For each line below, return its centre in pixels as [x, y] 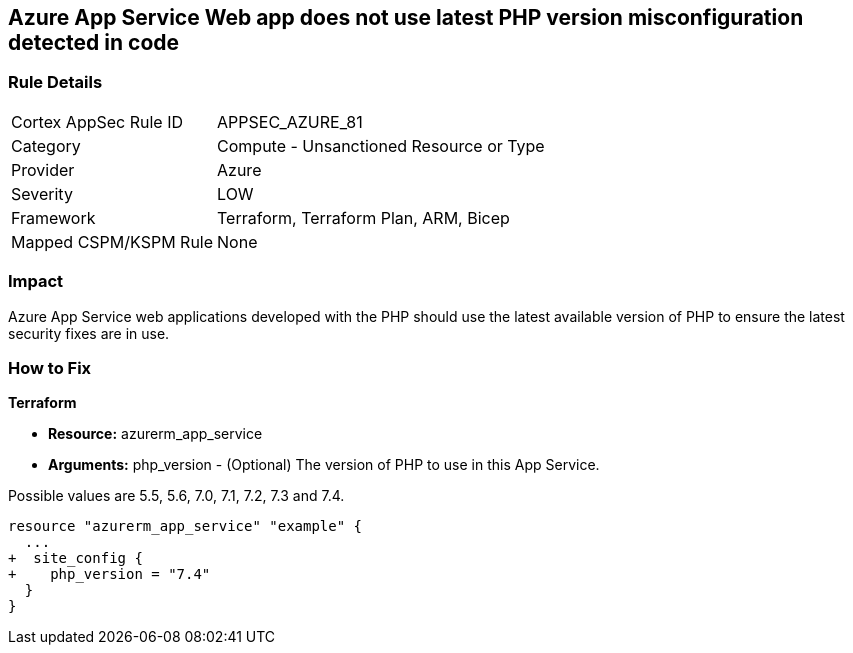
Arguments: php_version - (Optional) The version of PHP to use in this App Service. [324, 465]
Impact [36, 281]
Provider [43, 169]
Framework [53, 217]
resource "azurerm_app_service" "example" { [185, 526]
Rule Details [55, 82]
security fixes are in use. [89, 333]
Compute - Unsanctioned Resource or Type [381, 145]
